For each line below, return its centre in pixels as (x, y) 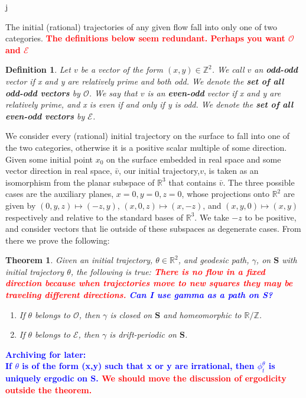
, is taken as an (231, 171)
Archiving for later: (46, 354)
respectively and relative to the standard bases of (95, 217)
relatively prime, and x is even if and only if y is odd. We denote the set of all (149, 104)
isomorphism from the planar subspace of (80, 182)
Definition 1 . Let (38, 69)
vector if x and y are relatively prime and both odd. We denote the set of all (145, 81)
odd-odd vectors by (43, 93)
